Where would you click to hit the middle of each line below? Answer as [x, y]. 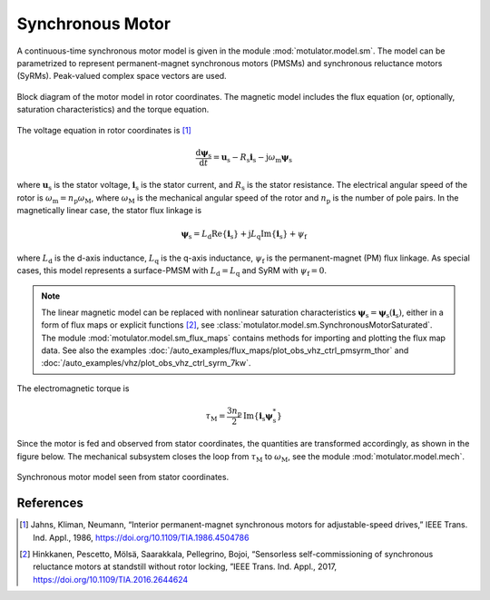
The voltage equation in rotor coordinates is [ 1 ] [104, 130]
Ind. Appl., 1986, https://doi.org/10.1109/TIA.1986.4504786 [141, 537]
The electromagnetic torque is [73, 388]
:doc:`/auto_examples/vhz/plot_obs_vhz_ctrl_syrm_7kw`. [146, 363]
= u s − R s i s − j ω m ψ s [253, 158]
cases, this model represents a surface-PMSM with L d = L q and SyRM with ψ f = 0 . [171, 271]
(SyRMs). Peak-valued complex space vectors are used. [122, 76]
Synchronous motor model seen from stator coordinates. [123, 477]
